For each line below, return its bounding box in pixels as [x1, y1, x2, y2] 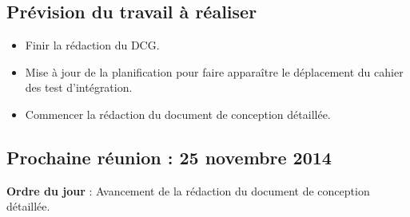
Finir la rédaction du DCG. [25, 37, 160, 53]
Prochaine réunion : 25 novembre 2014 [6, 144, 332, 169]
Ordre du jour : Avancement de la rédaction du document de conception [6, 182, 370, 199]
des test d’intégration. [25, 79, 133, 96]
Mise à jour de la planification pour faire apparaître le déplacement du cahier [25, 63, 404, 80]
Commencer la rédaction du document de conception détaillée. [25, 105, 331, 122]
